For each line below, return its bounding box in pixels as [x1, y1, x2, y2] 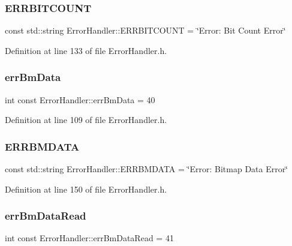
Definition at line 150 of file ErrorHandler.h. [5, 182, 167, 195]
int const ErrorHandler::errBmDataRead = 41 [5, 232, 174, 244]
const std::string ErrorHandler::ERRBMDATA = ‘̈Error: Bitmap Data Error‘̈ [5, 163, 288, 175]
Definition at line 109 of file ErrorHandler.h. [5, 113, 167, 126]
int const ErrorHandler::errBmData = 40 [5, 93, 155, 106]
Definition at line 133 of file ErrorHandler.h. [5, 44, 167, 56]
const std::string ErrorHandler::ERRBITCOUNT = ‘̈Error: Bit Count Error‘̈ [5, 24, 286, 37]
